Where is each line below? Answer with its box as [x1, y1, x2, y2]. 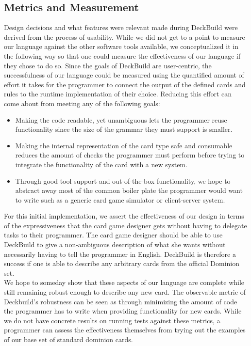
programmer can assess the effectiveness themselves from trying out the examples [4, 325, 246, 335]
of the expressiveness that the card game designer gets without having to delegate [4, 220, 247, 230]
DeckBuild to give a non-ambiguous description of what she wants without [4, 239, 226, 250]
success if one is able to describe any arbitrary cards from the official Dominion [4, 258, 240, 268]
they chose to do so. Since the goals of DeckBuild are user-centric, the [4, 60, 212, 70]
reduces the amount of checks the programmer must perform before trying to [15, 150, 245, 160]
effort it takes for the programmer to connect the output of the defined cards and [4, 79, 246, 89]
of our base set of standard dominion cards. [4, 334, 133, 345]
